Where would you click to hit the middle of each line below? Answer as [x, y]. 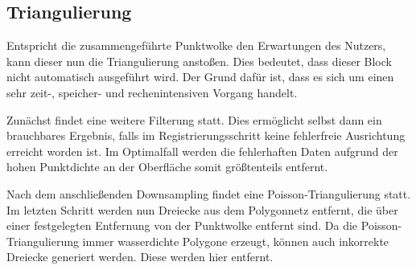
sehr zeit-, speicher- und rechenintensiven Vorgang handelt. [152, 92]
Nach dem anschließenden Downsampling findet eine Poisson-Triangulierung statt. [209, 193]
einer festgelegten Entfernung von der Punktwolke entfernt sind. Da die [182, 225]
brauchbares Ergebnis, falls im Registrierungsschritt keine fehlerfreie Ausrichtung [206, 135]
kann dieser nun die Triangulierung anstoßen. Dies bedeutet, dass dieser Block [199, 61]
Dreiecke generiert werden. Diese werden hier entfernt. [140, 257]
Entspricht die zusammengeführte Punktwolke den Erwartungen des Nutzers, [196, 45]
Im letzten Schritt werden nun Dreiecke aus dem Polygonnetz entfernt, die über [202, 209]
